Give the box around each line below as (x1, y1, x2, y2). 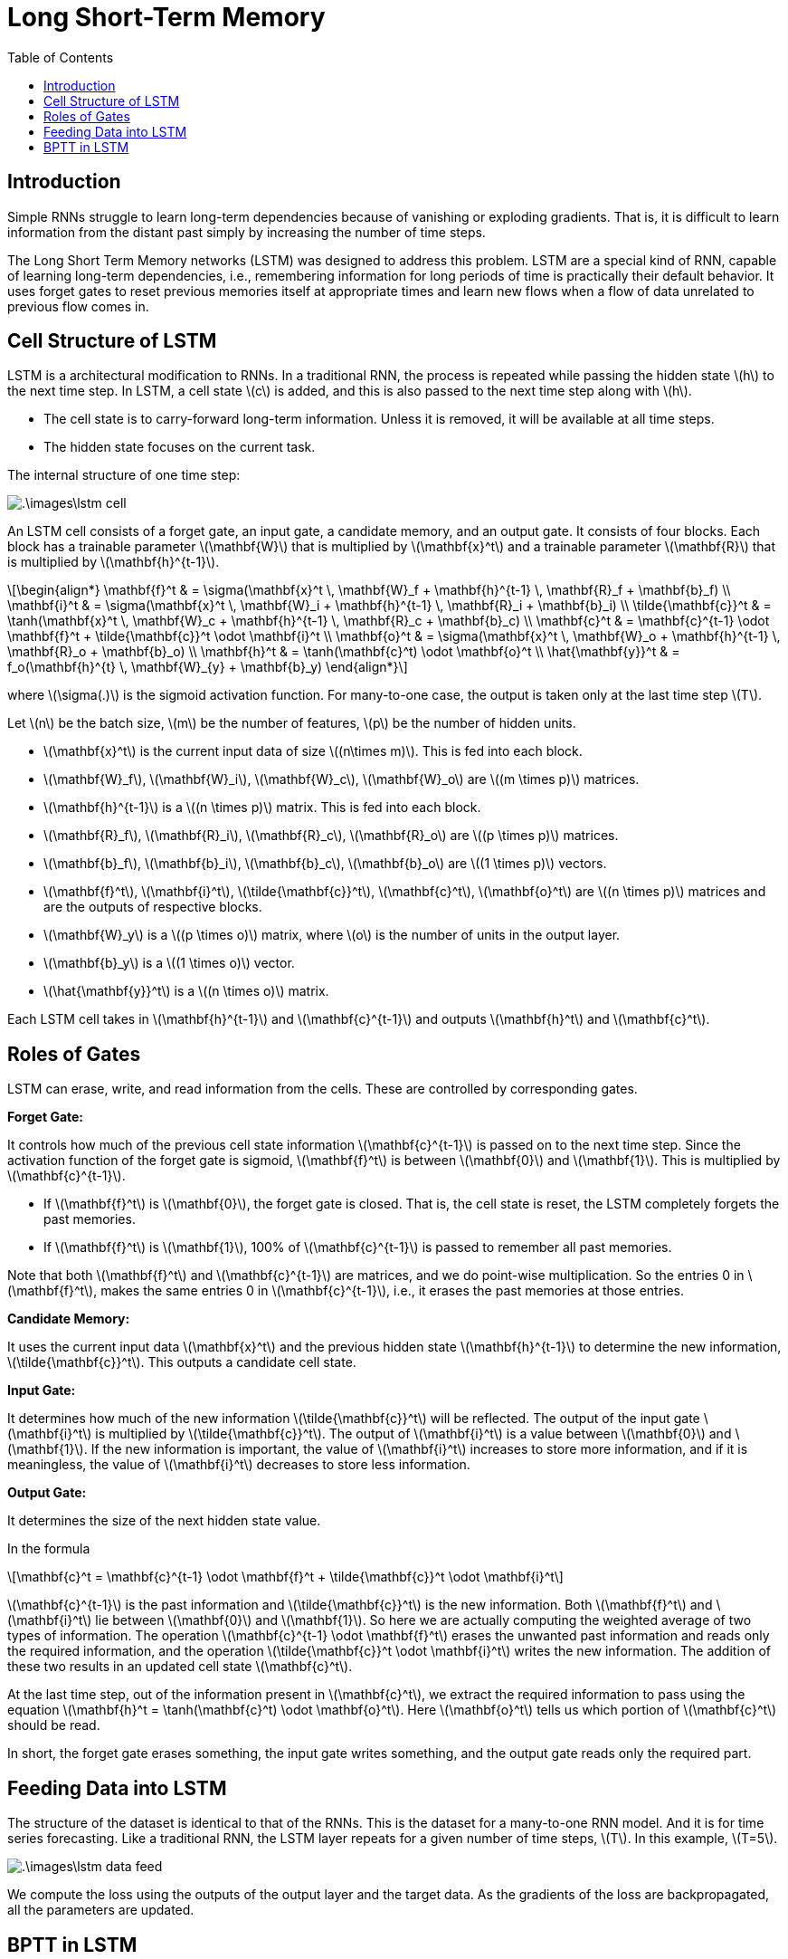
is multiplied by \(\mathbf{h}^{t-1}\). (7, 554, 220, 570)
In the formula (7, 1541, 90, 1557)
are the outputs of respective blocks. (43, 899, 262, 915)
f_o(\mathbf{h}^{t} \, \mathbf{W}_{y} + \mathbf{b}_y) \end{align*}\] (7, 659, 408, 675)
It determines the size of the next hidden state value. (7, 1513, 321, 1529)
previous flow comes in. (7, 298, 149, 314)
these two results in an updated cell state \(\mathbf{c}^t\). (7, 1658, 353, 1675)
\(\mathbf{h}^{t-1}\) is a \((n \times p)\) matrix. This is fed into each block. (43, 799, 481, 816)
